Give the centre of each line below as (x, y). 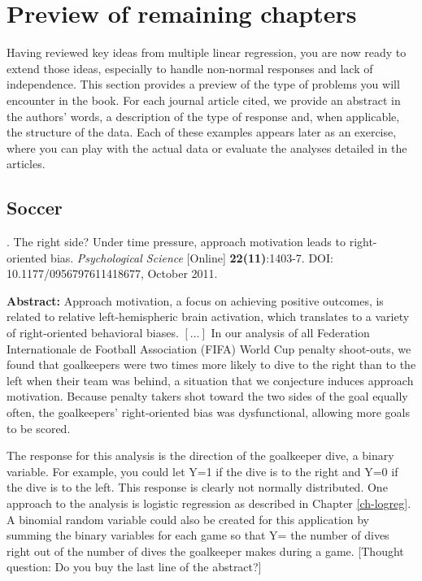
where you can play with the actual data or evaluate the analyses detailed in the (207, 147)
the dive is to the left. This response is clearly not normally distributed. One (197, 487)
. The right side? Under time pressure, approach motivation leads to (176, 242)
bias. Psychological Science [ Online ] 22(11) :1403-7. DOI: (192, 257)
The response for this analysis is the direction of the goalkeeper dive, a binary (200, 455)
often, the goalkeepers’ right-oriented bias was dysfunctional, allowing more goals (208, 412)
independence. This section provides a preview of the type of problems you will (203, 84)
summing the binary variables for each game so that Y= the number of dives (198, 535)
